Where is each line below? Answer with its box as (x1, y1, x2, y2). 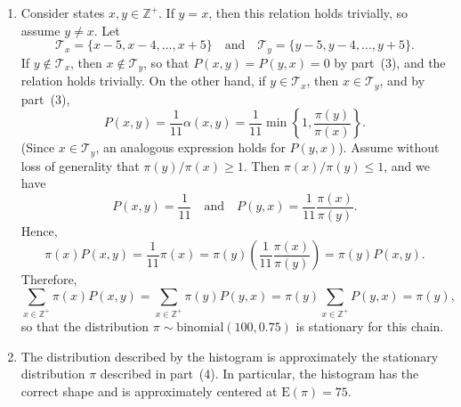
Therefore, (20, 270, 77, 289)
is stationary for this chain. (295, 316, 444, 335)
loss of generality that (20, 156, 140, 175)
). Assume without (338, 138, 440, 157)
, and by (379, 71, 425, 90)
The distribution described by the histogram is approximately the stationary (20, 346, 439, 365)
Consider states (20, 4, 105, 21)
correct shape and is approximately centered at (20, 381, 278, 400)
